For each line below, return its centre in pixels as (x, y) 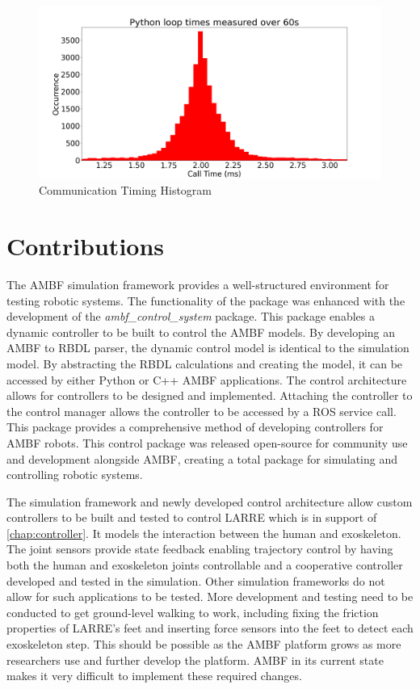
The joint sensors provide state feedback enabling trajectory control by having (200, 549)
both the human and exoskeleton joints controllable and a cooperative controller (205, 565)
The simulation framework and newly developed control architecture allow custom (210, 501)
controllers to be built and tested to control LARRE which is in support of (192, 517)
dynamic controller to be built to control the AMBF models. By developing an (201, 332)
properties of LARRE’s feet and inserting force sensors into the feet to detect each (210, 628)
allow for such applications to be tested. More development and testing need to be (210, 597)
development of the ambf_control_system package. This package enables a (191, 316)
